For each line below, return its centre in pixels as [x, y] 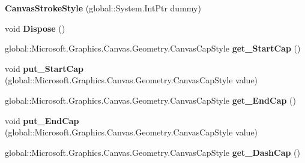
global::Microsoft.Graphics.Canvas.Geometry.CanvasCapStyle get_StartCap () [153, 48]
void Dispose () [35, 28]
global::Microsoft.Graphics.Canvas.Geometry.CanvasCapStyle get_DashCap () [152, 152]
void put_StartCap [44, 68]
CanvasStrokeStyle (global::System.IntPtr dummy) [103, 8]
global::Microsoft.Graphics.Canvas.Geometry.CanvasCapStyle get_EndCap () [150, 100]
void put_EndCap [42, 120]
